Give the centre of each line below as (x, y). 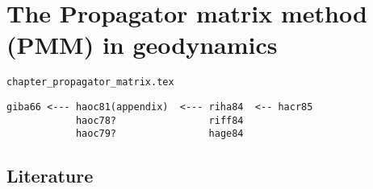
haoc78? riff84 (159, 120)
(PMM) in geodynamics (142, 45)
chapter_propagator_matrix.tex (90, 82)
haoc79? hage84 (159, 134)
